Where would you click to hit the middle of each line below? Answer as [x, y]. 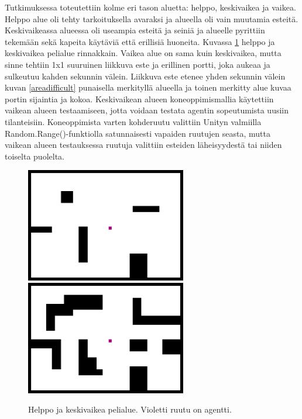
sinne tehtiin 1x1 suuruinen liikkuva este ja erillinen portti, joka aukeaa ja [138, 64]
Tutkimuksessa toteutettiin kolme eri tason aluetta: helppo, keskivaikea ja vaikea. [150, 7]
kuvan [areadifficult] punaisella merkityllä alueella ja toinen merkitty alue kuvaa [148, 87]
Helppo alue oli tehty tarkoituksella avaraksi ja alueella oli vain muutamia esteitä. [152, 18]
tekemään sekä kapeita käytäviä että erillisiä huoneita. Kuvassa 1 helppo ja [140, 41]
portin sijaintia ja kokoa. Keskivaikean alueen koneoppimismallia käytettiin [139, 98]
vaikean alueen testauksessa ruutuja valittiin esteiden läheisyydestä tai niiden [143, 145]
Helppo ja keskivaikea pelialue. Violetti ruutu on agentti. [130, 409]
